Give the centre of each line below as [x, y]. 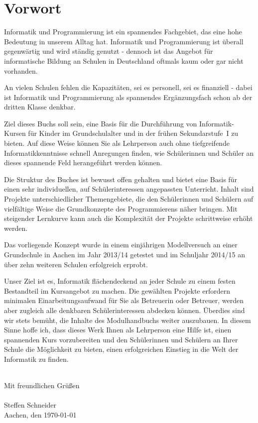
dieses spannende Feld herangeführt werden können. [83, 162]
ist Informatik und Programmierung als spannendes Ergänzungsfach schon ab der [128, 97]
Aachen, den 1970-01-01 [40, 414]
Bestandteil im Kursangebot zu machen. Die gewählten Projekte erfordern [117, 290]
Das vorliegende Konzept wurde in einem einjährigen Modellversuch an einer [121, 245]
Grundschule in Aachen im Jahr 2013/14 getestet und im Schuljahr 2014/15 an [125, 254]
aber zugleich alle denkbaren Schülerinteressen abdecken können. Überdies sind [125, 310]
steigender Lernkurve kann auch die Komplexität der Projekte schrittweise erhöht [129, 218]
